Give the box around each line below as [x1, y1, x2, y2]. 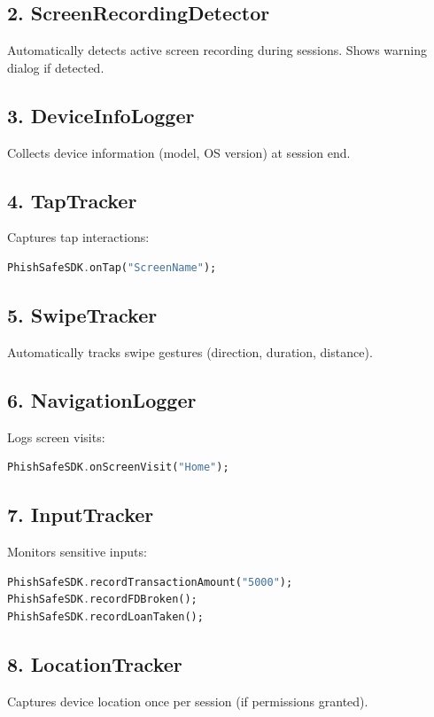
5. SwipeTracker [7, 300, 158, 328]
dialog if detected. [7, 58, 105, 76]
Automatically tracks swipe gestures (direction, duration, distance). [7, 342, 373, 361]
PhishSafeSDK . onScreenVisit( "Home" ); [7, 461, 229, 474]
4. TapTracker [7, 186, 137, 214]
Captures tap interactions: [7, 228, 150, 246]
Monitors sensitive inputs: [7, 542, 147, 560]
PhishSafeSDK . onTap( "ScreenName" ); [7, 261, 217, 274]
